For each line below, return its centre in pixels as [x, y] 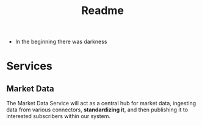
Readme [103, 11]
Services [30, 66]
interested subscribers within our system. [59, 116]
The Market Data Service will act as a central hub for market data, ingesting [101, 103]
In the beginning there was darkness [61, 42]
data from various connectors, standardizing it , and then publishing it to [97, 110]
